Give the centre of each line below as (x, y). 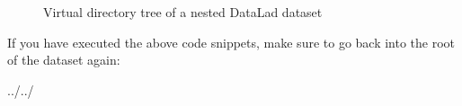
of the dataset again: (64, 60)
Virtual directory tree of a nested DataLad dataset (183, 12)
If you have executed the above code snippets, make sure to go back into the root (231, 42)
